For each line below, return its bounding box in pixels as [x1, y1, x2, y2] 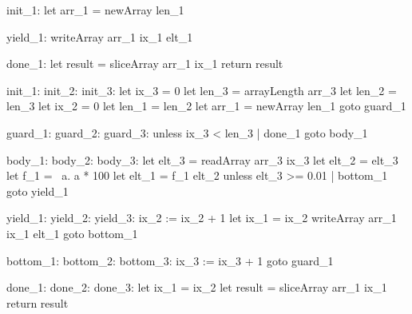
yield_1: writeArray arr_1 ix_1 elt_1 [6, 28, 193, 45]
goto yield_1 [6, 182, 69, 199]
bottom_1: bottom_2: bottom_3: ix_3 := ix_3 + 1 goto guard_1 [6, 252, 334, 268]
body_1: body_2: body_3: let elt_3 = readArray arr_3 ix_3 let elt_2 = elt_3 [6, 151, 398, 168]
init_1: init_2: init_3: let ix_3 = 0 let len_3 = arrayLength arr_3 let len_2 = [6, 81, 397, 98]
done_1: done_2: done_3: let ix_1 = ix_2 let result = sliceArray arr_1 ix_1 [6, 279, 387, 296]
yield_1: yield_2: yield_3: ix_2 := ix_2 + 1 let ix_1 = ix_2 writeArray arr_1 [6, 209, 397, 226]
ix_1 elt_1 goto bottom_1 [6, 225, 138, 241]
